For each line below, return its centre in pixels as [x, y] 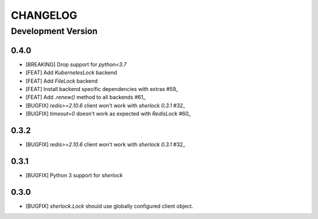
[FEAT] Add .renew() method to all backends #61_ [86, 97]
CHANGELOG [44, 15]
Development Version [54, 31]
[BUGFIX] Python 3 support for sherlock [74, 175]
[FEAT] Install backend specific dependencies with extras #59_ [102, 89]
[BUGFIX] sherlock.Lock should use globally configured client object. [110, 206]
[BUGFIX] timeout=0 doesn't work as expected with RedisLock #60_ [108, 114]
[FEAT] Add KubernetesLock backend [71, 73]
